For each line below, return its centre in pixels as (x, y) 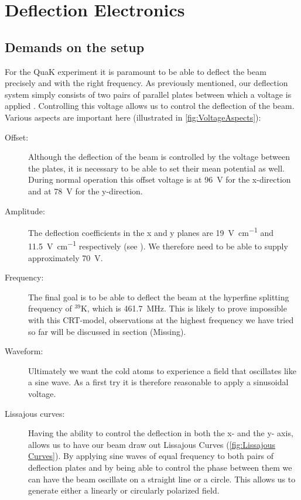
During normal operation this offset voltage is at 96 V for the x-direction (160, 179)
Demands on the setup (75, 47)
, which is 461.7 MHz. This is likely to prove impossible (187, 308)
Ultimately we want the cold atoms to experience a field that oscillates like (162, 370)
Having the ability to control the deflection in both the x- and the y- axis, (161, 433)
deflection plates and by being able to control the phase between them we (160, 467)
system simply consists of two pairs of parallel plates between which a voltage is (148, 94)
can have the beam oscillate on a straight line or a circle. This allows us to (162, 479)
